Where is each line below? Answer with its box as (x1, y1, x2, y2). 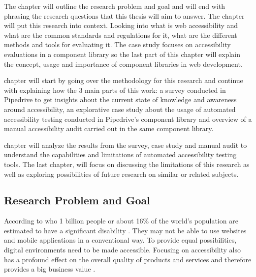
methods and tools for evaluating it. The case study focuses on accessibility (4, 39, 231, 50)
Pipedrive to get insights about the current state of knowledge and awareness (4, 94, 237, 105)
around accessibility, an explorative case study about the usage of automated (4, 104, 236, 114)
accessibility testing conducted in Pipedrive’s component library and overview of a (4, 113, 252, 124)
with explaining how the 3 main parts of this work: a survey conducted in (4, 84, 226, 95)
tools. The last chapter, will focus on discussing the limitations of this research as (4, 159, 250, 169)
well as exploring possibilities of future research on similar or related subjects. (4, 168, 239, 179)
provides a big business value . (4, 264, 96, 274)
